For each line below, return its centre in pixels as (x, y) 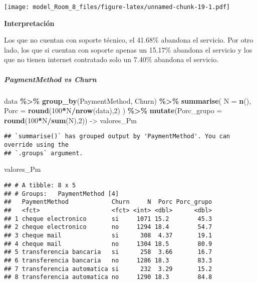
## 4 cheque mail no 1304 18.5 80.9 (108, 244)
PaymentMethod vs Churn (50, 79)
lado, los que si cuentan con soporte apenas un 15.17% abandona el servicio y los (128, 49)
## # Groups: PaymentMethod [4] (62, 194)
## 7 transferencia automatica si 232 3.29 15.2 (108, 269)
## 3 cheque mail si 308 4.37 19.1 (108, 235)
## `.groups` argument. (44, 153)
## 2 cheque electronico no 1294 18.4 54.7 (108, 227)
